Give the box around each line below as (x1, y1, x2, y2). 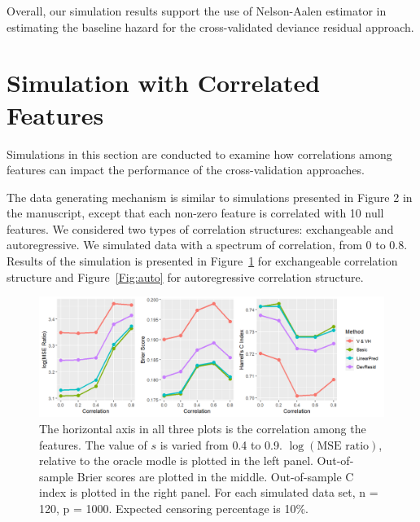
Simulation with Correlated (7, 66, 321, 99)
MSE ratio (317, 440, 370, 452)
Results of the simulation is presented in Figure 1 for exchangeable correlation (7, 252, 398, 270)
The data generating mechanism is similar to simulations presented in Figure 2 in (7, 188, 413, 205)
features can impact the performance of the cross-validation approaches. (7, 161, 365, 178)
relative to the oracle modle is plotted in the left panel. (39, 452, 313, 469)
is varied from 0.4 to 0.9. (160, 436, 282, 453)
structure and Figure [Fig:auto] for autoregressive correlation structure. (7, 268, 364, 285)
